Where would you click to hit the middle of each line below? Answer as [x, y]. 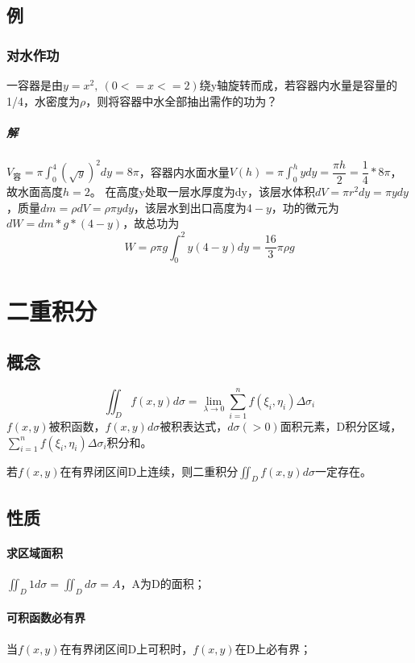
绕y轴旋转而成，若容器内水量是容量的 [299, 85]
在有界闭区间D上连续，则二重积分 [149, 471]
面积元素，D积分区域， [341, 426]
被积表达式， [194, 426]
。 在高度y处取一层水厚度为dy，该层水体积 [202, 192]
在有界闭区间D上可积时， [127, 648]
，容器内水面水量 [184, 171]
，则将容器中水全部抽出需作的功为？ [182, 100]
